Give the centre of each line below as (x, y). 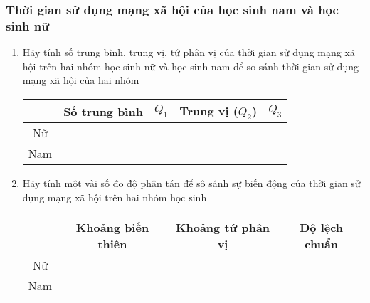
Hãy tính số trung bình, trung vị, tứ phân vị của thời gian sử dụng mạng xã (189, 52)
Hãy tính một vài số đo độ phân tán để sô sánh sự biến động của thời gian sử (191, 183)
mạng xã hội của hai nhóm (81, 80)
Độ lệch (322, 228)
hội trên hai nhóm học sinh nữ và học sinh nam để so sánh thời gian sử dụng (190, 66)
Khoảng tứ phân (223, 228)
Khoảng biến (112, 228)
